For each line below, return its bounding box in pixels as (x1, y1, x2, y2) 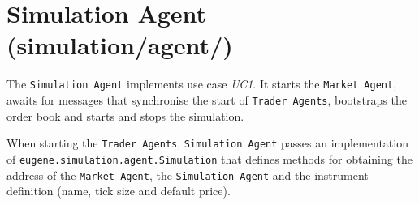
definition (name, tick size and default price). (6, 182, 231, 199)
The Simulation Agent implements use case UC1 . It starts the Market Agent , (6, 75, 397, 92)
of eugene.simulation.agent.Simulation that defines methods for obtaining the (6, 150, 413, 167)
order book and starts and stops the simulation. (6, 107, 244, 124)
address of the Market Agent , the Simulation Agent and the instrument (6, 166, 369, 183)
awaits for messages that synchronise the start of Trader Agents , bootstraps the (6, 91, 407, 108)
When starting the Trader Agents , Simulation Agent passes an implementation (6, 135, 408, 152)
